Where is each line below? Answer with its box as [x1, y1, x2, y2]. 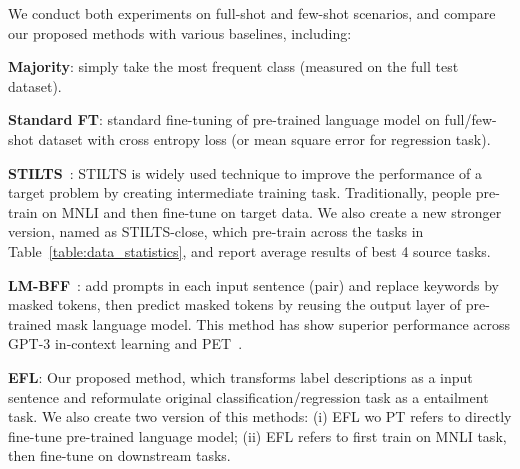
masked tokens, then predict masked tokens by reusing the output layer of [8, 294, 462, 315]
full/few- [444, 109, 497, 130]
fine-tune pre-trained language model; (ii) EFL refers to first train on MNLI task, [8, 425, 507, 446]
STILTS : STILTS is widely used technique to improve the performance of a [8, 162, 483, 183]
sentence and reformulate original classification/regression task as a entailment [8, 386, 489, 407]
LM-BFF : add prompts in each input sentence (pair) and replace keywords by [8, 274, 500, 295]
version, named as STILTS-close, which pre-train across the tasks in [8, 221, 424, 242]
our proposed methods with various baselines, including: [8, 22, 352, 43]
